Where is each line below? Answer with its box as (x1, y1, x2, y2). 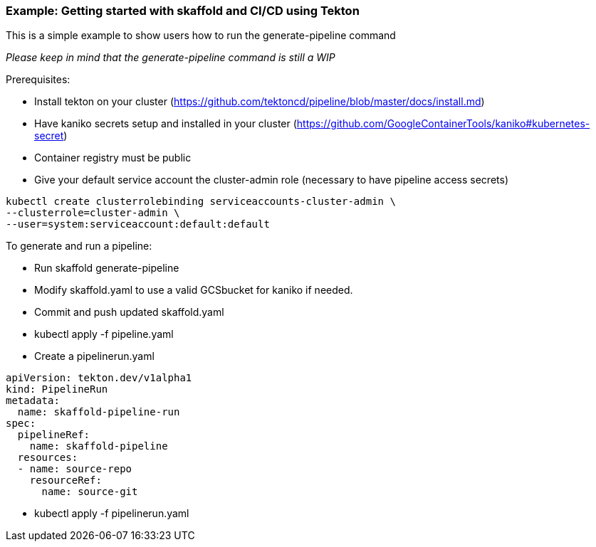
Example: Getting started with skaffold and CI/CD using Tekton (6, 4, 360, 18)
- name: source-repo (17, 463, 132, 475)
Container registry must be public (34, 152, 192, 164)
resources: (17, 452, 78, 464)
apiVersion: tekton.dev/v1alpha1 (6, 372, 192, 384)
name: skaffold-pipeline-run (17, 406, 180, 418)
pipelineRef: (17, 429, 90, 441)
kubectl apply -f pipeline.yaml (34, 328, 174, 341)
